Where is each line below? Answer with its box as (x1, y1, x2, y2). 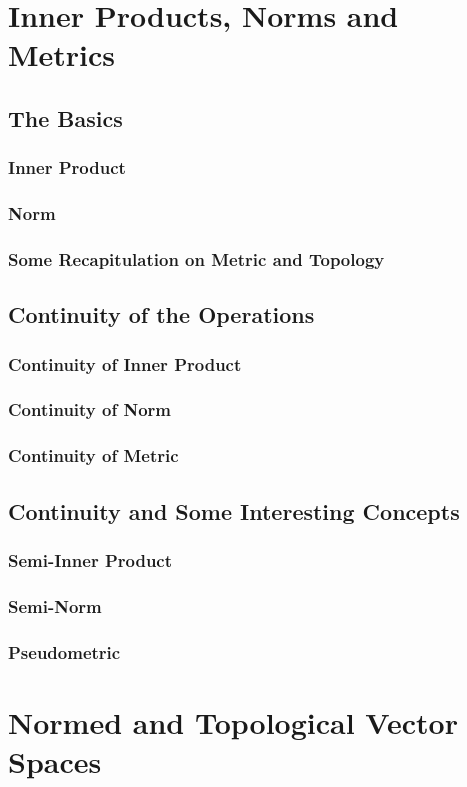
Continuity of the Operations (8, 299, 315, 330)
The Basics (8, 102, 123, 133)
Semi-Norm (8, 593, 102, 618)
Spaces (8, 740, 102, 781)
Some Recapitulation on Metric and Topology (8, 246, 385, 271)
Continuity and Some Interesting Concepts (8, 495, 460, 526)
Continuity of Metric (8, 443, 179, 468)
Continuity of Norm (8, 397, 172, 422)
